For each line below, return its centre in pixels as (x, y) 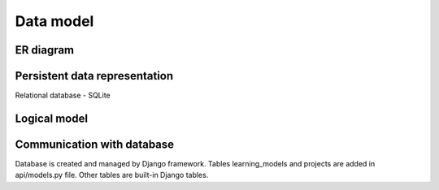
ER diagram (45, 50)
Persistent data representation (94, 76)
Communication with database (95, 144)
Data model (54, 21)
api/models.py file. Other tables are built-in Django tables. (112, 175)
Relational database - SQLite (63, 95)
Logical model (52, 118)
